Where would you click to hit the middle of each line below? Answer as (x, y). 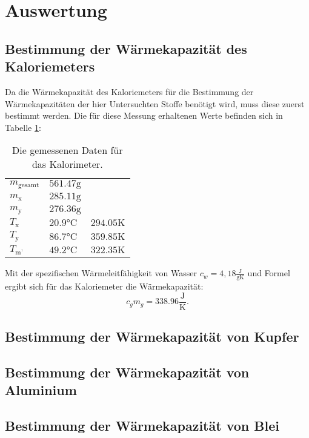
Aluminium (41, 390)
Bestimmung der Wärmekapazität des (126, 48)
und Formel (269, 273)
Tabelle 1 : (23, 127)
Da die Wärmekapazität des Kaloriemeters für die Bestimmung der (129, 91)
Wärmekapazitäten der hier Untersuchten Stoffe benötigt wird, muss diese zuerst (155, 103)
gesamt (29, 185)
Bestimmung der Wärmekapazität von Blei (142, 425)
